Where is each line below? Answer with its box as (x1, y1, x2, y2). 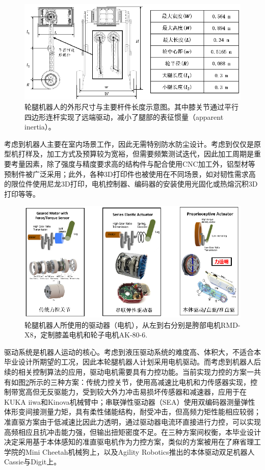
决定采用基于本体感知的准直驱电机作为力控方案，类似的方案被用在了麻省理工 (4, 436, 261, 447)
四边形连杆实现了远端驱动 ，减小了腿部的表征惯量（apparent (24, 111, 224, 122)
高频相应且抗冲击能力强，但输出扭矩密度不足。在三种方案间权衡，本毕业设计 (4, 426, 261, 437)
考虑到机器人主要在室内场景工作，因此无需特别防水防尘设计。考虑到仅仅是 (4, 138, 254, 149)
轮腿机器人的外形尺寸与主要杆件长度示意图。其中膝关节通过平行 (24, 101, 238, 112)
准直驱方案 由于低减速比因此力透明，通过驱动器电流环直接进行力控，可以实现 (4, 416, 261, 427)
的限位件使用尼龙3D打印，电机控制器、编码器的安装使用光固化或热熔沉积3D (4, 178, 258, 189)
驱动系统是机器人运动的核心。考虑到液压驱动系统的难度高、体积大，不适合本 (4, 346, 261, 357)
